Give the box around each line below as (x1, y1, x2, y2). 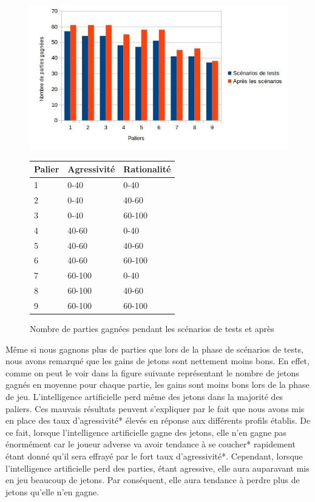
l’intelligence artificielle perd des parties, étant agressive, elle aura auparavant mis (5, 461, 310, 474)
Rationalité (123, 163, 171, 175)
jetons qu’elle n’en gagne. (5, 485, 100, 498)
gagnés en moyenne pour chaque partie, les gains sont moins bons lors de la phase (5, 378, 310, 391)
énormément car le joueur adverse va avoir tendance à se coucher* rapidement (5, 438, 296, 450)
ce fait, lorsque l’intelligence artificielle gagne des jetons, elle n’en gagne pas (5, 426, 287, 438)
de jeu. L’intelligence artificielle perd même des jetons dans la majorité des (5, 390, 283, 403)
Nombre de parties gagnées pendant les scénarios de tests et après (30, 322, 274, 335)
